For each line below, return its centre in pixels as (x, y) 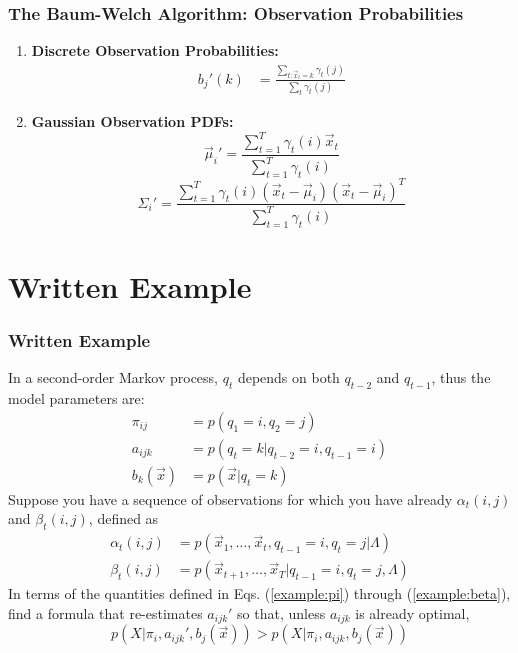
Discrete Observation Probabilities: (155, 50)
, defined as (123, 518)
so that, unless (281, 612)
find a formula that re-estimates (105, 612)
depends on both (288, 377)
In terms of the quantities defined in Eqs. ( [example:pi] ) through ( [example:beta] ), (259, 593)
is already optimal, (412, 612)
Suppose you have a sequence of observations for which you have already (230, 498)
